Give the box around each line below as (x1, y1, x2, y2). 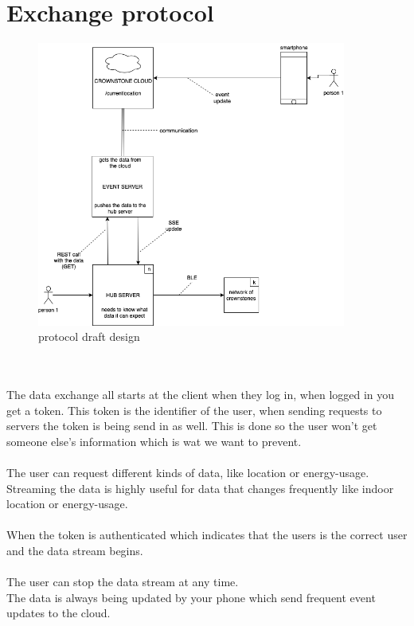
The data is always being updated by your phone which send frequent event (6, 589, 376, 605)
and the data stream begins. (6, 542, 143, 559)
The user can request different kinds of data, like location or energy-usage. (6, 464, 369, 481)
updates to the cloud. (6, 604, 111, 621)
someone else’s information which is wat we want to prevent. (6, 432, 302, 449)
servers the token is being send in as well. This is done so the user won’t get (6, 417, 377, 434)
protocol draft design (38, 328, 140, 345)
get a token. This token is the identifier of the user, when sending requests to (6, 401, 382, 418)
